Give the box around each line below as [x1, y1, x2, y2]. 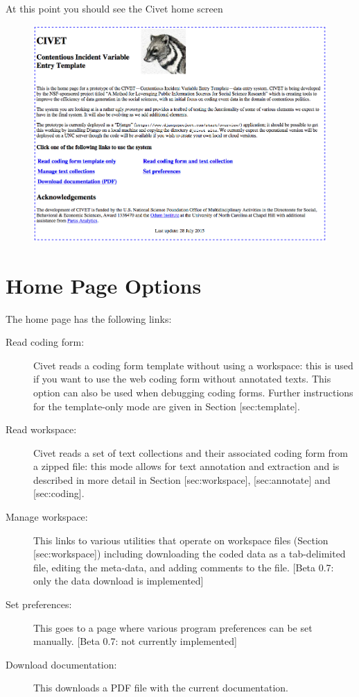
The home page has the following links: [6, 311, 172, 326]
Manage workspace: [6, 510, 88, 524]
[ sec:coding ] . [33, 486, 85, 501]
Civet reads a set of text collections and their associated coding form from [33, 445, 348, 460]
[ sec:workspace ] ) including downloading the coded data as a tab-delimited [33, 546, 346, 561]
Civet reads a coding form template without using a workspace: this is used [33, 358, 353, 372]
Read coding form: [6, 335, 85, 349]
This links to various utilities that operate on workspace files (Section [33, 532, 329, 547]
